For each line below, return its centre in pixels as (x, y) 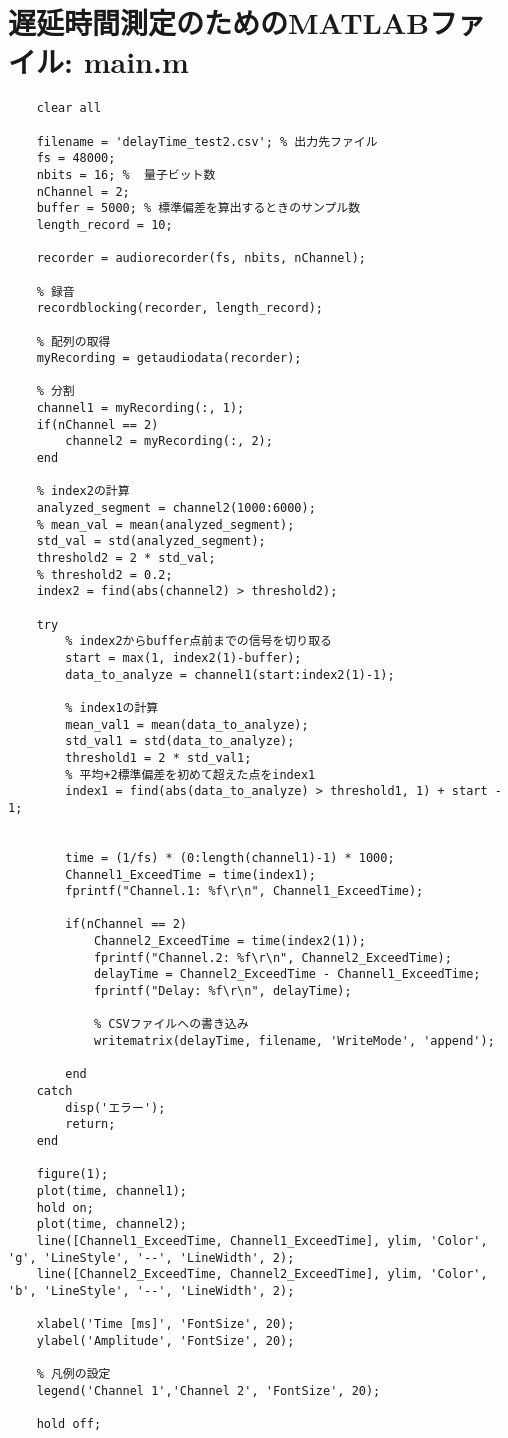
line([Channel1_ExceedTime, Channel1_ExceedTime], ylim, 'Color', (262, 1240)
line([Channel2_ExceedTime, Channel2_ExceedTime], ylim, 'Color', (262, 1274)
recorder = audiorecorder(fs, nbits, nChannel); (201, 258)
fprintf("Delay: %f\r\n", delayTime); (222, 991)
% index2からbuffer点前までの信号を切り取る (198, 641)
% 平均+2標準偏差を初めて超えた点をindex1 (190, 774)
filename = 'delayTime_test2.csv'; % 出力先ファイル (207, 141)
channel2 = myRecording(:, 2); (169, 441)
